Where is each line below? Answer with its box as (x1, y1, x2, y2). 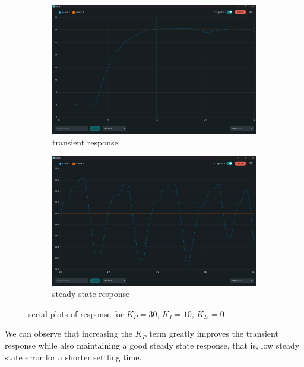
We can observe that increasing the (5, 327, 132, 340)
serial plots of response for (28, 307, 124, 319)
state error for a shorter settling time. (5, 350, 142, 363)
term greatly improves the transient (149, 327, 278, 340)
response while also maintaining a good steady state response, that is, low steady (5, 339, 300, 351)
